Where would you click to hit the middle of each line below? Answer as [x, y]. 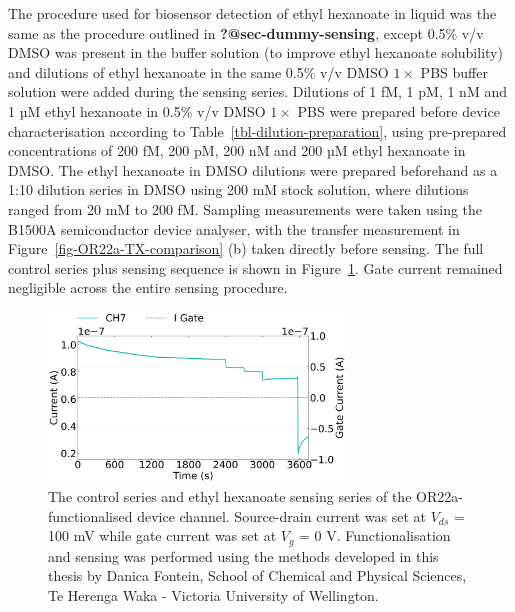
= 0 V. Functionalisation [375, 535]
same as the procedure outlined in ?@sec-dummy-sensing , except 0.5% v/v [246, 32]
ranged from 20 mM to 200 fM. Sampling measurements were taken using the [245, 208]
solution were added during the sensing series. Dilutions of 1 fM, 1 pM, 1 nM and [257, 91]
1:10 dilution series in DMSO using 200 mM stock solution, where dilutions [238, 189]
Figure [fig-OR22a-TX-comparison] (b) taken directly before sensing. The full [246, 248]
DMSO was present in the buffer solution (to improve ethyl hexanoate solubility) [255, 52]
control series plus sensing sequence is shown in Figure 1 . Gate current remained [255, 267]
